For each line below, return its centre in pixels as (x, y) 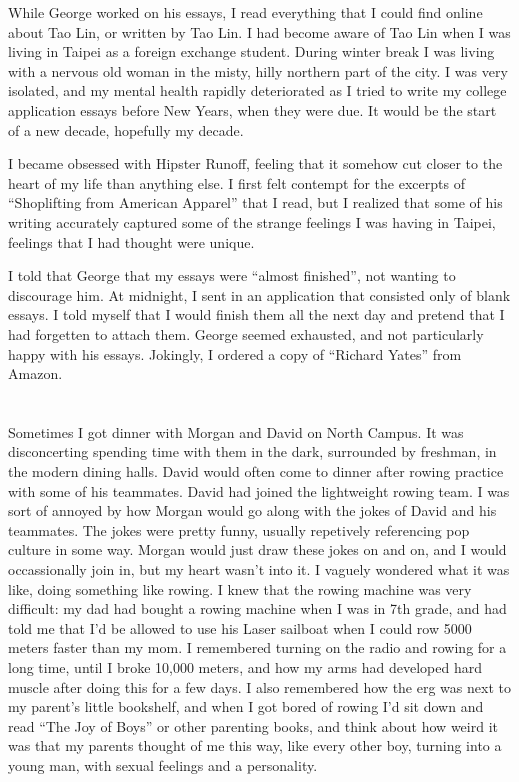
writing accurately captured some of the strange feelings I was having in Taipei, (252, 221)
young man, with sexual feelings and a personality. (163, 764)
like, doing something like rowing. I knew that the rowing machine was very (240, 588)
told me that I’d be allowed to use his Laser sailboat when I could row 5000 (240, 627)
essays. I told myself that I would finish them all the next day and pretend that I (256, 314)
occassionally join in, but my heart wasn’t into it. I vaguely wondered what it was (259, 569)
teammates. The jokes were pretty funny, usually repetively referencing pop (239, 529)
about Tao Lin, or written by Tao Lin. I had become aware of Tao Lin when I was (259, 31)
